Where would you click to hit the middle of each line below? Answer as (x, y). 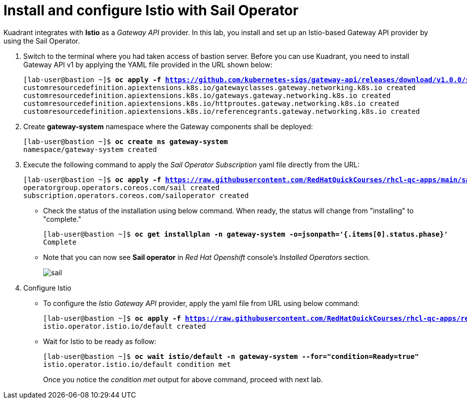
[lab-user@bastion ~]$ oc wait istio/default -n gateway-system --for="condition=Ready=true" (231, 356)
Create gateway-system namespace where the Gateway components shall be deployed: (168, 126)
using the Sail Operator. (42, 41)
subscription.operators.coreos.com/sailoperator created (136, 195)
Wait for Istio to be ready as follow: (100, 341)
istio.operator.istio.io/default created (125, 326)
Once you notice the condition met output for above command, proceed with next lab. (183, 379)
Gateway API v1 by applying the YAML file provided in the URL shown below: (148, 64)
